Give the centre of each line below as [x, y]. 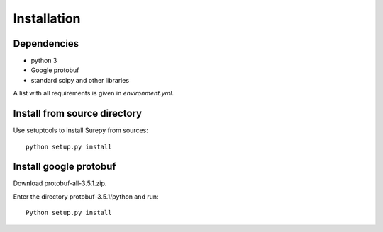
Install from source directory [77, 114]
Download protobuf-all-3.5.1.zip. [60, 183]
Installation [47, 18]
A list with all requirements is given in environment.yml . [93, 93]
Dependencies [46, 43]
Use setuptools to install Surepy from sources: [81, 130]
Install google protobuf [65, 167]
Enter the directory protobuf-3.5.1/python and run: [86, 196]
